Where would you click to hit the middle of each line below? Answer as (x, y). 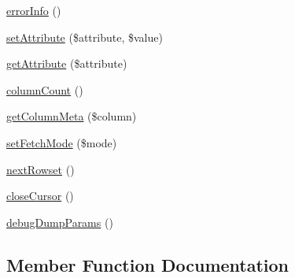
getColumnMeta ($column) (72, 116)
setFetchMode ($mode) (62, 142)
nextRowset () (41, 169)
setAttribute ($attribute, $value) (85, 37)
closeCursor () (40, 196)
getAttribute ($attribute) (67, 63)
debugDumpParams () (60, 222)
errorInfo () (34, 10)
